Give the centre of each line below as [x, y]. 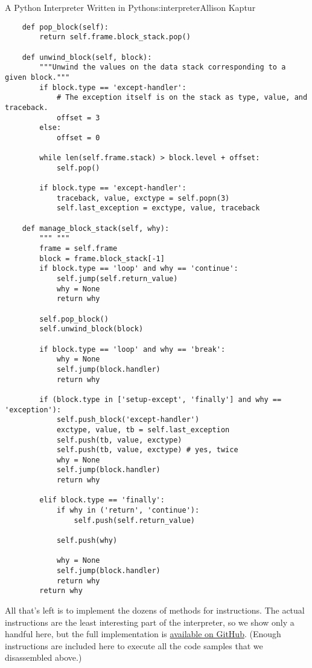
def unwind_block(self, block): [87, 57]
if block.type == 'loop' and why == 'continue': [139, 269]
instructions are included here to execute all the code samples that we [134, 645]
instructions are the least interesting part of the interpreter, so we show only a [150, 622]
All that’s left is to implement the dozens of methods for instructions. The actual [155, 610]
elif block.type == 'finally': [102, 500]
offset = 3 [78, 118]
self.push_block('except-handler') [128, 420]
